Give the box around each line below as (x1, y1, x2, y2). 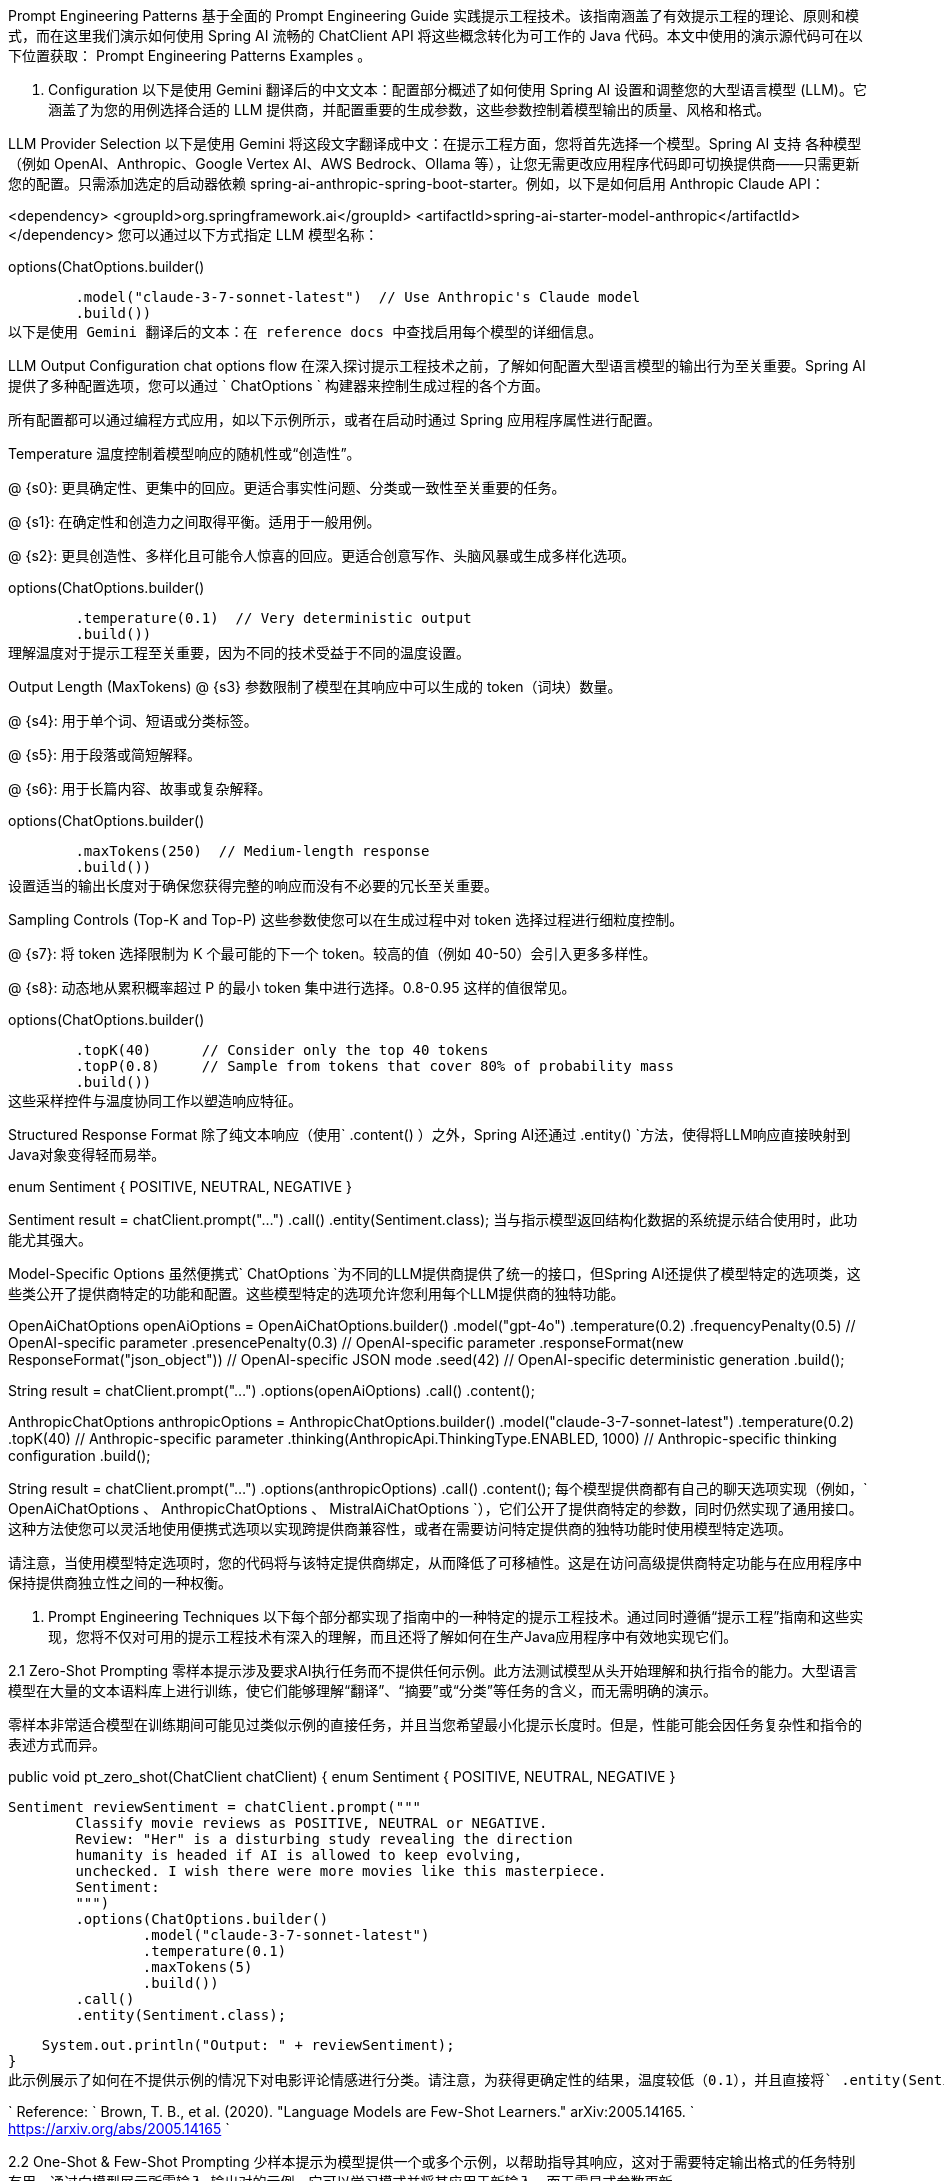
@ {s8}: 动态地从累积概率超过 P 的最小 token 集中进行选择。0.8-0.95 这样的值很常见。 (8, 979, 576, 996)
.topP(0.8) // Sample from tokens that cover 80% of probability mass (75, 1058, 674, 1074)
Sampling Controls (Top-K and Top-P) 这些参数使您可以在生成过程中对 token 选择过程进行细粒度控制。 (8, 911, 684, 928)
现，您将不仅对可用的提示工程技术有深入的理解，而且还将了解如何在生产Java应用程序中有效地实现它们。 (48, 1628, 738, 1645)
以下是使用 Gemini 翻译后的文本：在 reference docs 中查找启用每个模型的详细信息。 (8, 324, 603, 340)
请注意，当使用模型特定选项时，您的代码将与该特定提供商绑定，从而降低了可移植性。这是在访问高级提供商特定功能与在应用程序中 (8, 1554, 862, 1571)
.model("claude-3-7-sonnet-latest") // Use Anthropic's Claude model (75, 289, 641, 305)
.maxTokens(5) (142, 1959, 253, 1975)
